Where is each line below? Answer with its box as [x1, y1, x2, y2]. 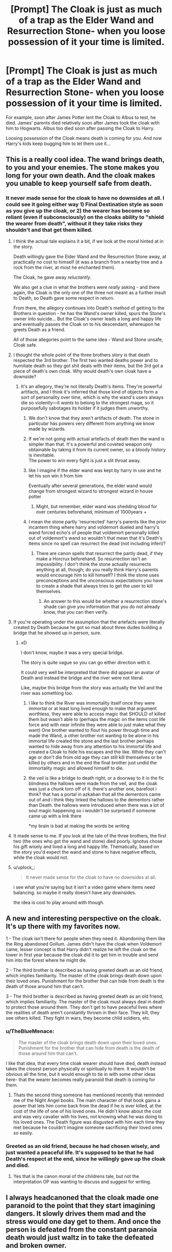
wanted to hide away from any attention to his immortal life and [28, 743, 161, 749]
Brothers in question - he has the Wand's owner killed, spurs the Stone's [13, 310, 166, 316]
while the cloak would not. [13, 854, 68, 860]
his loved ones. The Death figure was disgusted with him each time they [13, 1119, 165, 1125]
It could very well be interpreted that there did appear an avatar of [20, 669, 160, 675]
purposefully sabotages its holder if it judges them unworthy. [20, 405, 150, 411]
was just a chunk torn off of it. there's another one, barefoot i [28, 785, 157, 792]
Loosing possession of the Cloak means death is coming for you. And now [6, 135, 162, 141]
